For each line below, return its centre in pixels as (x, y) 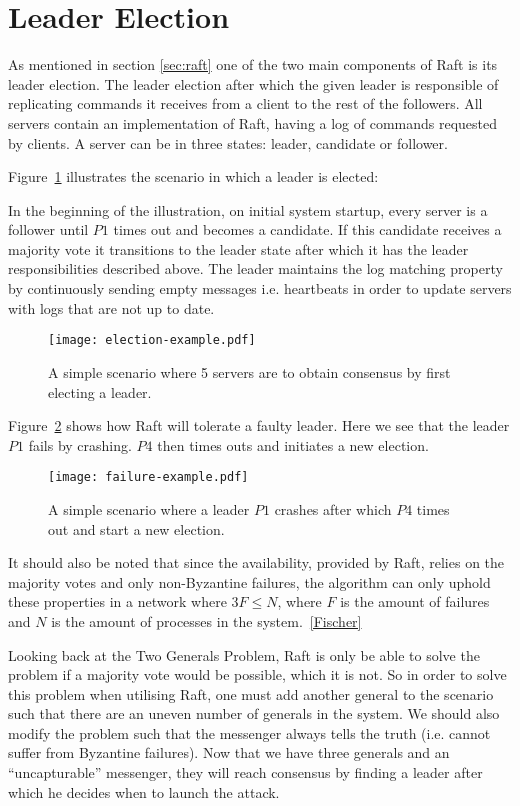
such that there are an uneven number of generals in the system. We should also (254, 713)
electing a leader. (100, 391)
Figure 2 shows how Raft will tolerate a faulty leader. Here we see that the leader (259, 425)
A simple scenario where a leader (149, 508)
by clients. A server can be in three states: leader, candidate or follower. (228, 142)
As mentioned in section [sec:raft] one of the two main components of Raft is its (253, 64)
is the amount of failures (415, 601)
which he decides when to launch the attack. (144, 791)
